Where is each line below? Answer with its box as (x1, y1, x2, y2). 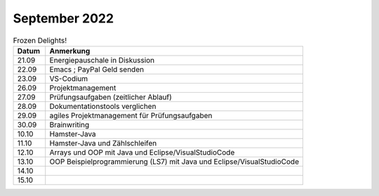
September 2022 (13, 11, 114, 26)
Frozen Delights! (13, 35, 67, 45)
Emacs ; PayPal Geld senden (49, 64, 144, 74)
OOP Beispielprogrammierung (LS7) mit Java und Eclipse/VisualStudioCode (49, 157, 300, 166)
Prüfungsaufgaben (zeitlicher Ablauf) (49, 92, 172, 102)
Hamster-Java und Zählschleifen (49, 138, 157, 148)
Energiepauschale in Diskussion (49, 55, 155, 65)
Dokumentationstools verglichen (49, 101, 157, 111)
